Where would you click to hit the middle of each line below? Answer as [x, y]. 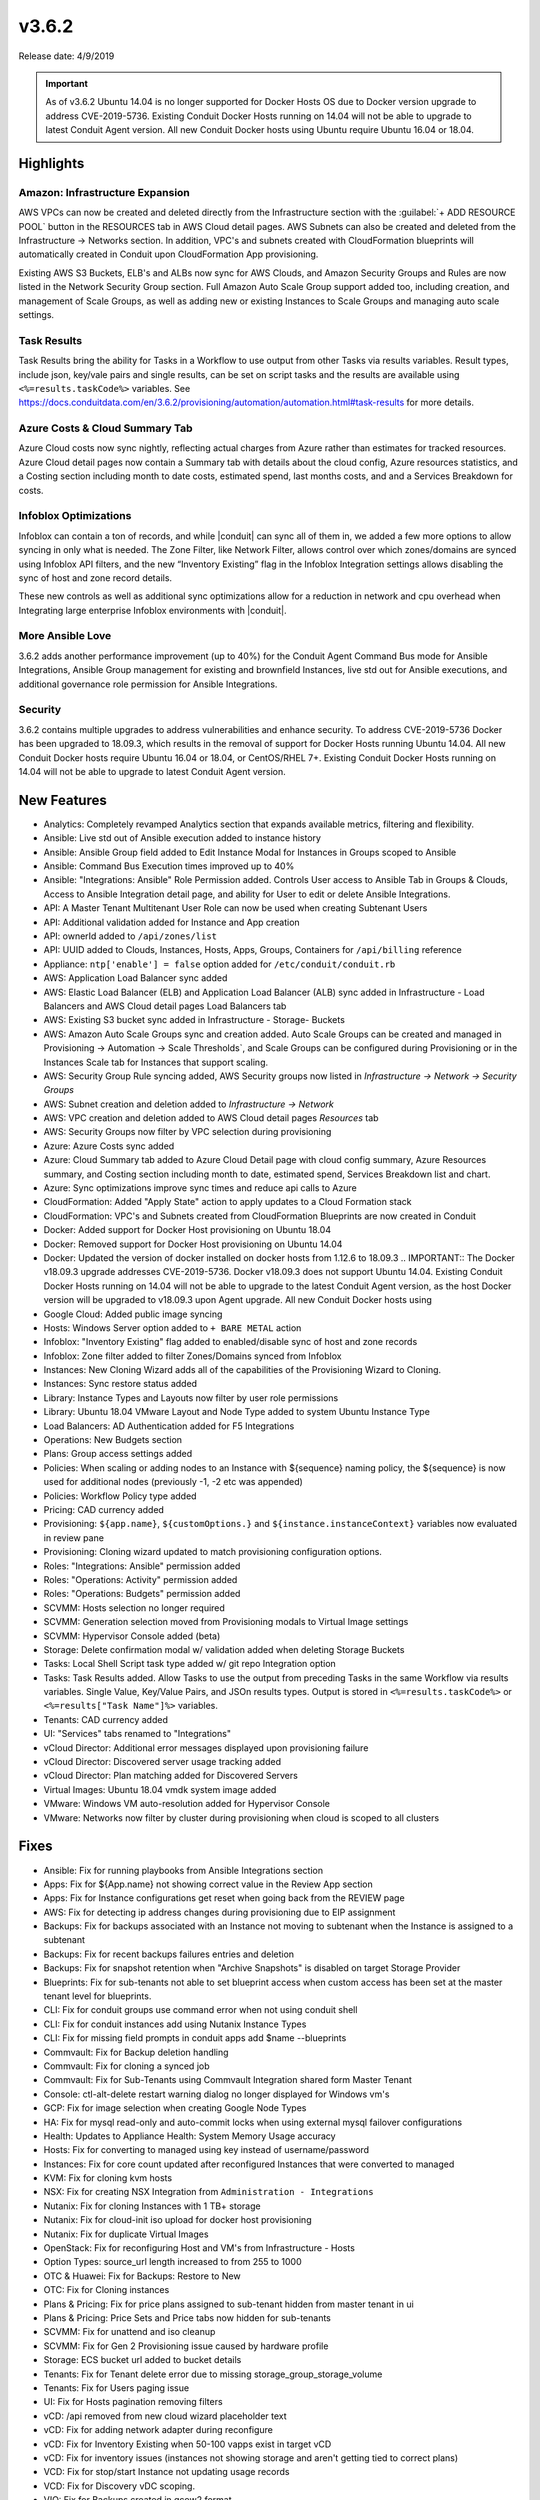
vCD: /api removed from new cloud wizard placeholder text [165, 2416]
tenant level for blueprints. [97, 1996]
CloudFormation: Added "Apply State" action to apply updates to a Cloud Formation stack [227, 1202]
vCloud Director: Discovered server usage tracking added [162, 1762]
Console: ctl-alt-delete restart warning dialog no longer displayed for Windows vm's [216, 2094]
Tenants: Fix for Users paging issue [116, 2387]
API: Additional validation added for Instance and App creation [171, 922]
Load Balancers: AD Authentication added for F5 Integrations [169, 1426]
